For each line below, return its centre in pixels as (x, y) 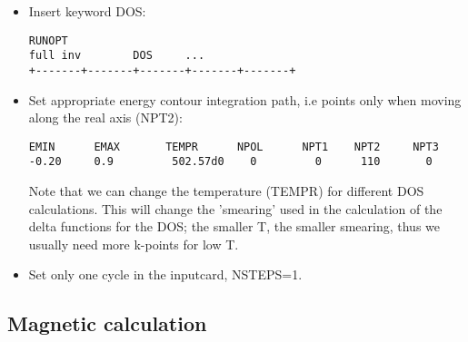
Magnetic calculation (107, 323)
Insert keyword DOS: (87, 11)
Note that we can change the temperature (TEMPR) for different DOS (226, 191)
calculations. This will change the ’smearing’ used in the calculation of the (235, 208)
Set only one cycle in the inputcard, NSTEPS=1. (165, 274)
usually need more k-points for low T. (134, 244)
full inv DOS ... (117, 56)
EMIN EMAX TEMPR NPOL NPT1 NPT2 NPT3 (234, 147)
